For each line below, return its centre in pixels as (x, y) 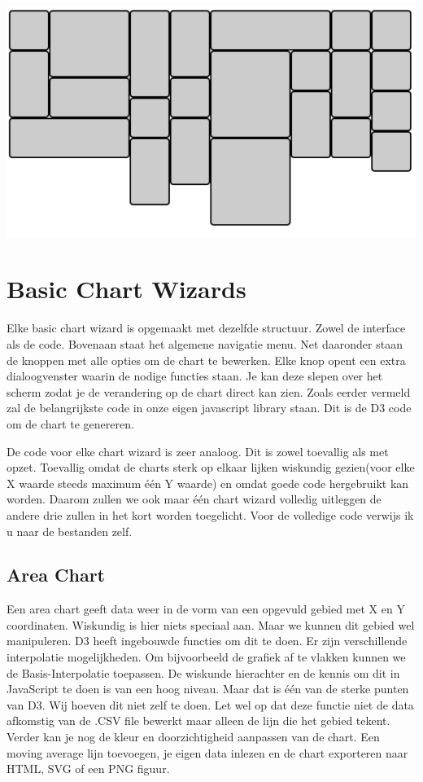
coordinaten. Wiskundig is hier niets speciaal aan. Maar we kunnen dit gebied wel (211, 624)
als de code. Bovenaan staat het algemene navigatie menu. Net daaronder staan (205, 343)
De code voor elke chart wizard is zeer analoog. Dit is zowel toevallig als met (198, 451)
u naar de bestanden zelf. (70, 531)
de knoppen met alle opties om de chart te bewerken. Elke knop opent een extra (206, 360)
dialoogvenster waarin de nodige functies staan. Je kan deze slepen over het (195, 376)
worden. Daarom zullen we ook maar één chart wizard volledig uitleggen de (194, 499)
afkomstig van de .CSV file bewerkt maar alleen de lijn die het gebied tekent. (198, 720)
